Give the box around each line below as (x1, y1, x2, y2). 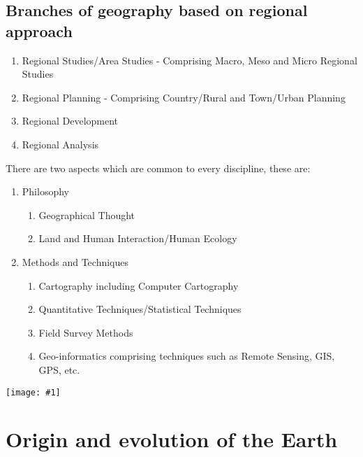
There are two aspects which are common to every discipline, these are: (6, 160, 311, 175)
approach (6, 20, 73, 41)
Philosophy (22, 184, 69, 199)
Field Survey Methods (38, 325, 133, 339)
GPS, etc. (38, 362, 80, 377)
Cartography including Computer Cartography (38, 278, 239, 293)
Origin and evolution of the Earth (6, 425, 338, 454)
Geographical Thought (38, 207, 135, 222)
